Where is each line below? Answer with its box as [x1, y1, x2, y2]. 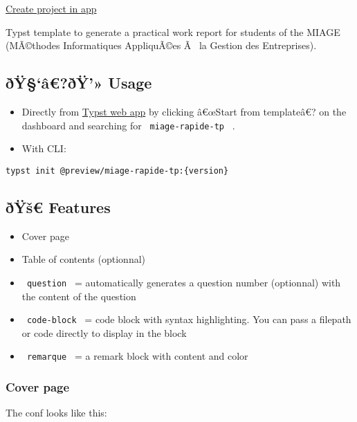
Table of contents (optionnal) [21, 252, 146, 266]
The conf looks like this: [6, 405, 107, 420]
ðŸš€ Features [6, 196, 111, 217]
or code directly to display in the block [21, 325, 187, 340]
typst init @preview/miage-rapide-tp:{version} [6, 165, 229, 176]
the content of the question [21, 288, 136, 303]
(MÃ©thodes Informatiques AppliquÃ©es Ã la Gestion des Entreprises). [6, 38, 317, 53]
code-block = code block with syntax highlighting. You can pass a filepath [26, 312, 351, 327]
